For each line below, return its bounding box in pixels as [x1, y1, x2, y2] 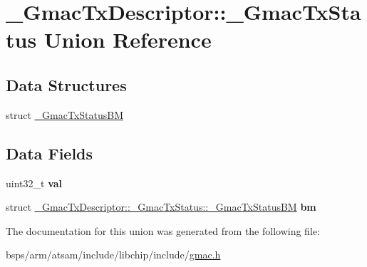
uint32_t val [6, 175, 63, 190]
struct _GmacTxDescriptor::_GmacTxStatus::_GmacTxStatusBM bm [6, 199, 316, 214]
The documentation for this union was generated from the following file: [6, 223, 320, 238]
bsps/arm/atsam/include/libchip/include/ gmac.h [6, 247, 221, 262]
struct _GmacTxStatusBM [6, 107, 123, 122]
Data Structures [6, 73, 127, 95]
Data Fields [6, 142, 93, 164]
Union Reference [43, 25, 212, 54]
